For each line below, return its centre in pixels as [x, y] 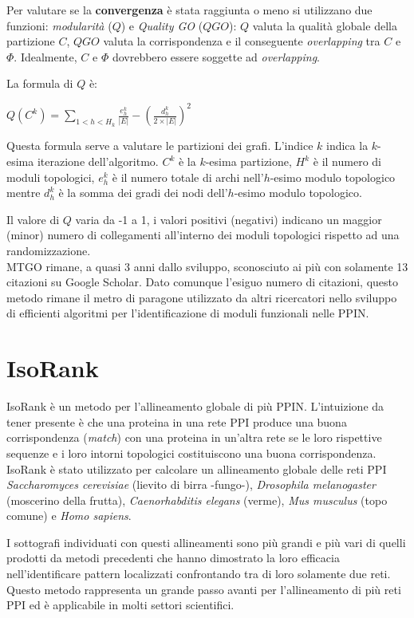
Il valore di [33, 219]
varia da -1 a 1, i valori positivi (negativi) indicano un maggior [229, 219]
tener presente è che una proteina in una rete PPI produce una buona [177, 421]
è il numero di [347, 161]
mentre [24, 193]
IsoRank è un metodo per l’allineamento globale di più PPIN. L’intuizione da [195, 406]
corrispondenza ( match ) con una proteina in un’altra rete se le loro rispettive [194, 437]
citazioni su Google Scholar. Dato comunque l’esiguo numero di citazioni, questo [202, 282]
